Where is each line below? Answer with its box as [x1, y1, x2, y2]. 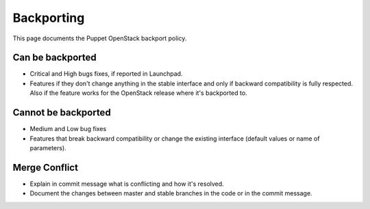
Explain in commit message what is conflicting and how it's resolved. [29, 180, 224, 188]
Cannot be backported [12, 107, 111, 119]
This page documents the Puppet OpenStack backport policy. [12, 34, 187, 42]
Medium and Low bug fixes [29, 125, 107, 133]
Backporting [12, 10, 85, 25]
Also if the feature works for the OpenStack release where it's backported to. [29, 89, 247, 97]
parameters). [29, 143, 66, 152]
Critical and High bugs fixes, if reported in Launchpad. [29, 70, 183, 78]
